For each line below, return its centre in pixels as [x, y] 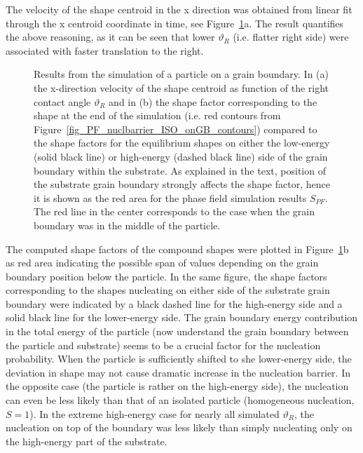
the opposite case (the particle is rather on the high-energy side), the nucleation [177, 386]
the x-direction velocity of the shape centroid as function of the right [181, 87]
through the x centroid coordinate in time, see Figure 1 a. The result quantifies [175, 23]
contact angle [62, 101]
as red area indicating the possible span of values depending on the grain [162, 263]
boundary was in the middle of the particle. [127, 225]
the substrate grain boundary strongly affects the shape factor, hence [182, 184]
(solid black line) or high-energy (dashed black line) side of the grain [181, 156]
